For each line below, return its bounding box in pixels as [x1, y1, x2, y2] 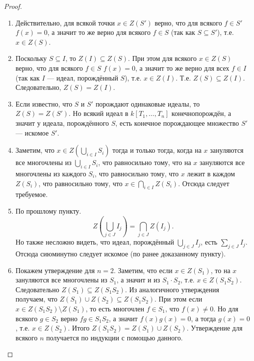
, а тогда [191, 313, 216, 323]
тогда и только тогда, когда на [112, 145, 202, 155]
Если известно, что [15, 98, 73, 109]
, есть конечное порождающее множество [115, 117, 239, 128]
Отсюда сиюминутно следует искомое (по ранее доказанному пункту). [15, 249, 226, 259]
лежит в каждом [187, 168, 235, 178]
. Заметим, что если [113, 265, 173, 275]
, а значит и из [116, 275, 160, 285]
